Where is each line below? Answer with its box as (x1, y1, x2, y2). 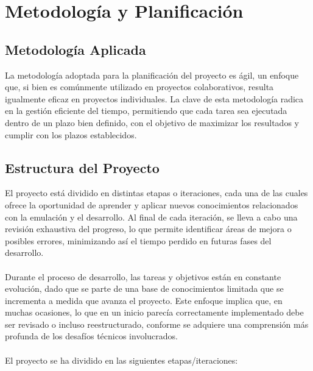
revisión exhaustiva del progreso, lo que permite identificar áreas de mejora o (5, 222, 292, 235)
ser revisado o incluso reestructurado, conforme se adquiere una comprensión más (5, 317, 309, 330)
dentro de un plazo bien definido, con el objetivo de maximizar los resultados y (5, 116, 299, 129)
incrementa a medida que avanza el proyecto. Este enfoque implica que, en (5, 294, 283, 306)
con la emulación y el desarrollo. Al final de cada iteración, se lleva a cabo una (5, 210, 298, 223)
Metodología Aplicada (5, 40, 146, 58)
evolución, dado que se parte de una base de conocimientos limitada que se (5, 282, 284, 295)
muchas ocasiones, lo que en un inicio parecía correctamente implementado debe (5, 306, 304, 319)
